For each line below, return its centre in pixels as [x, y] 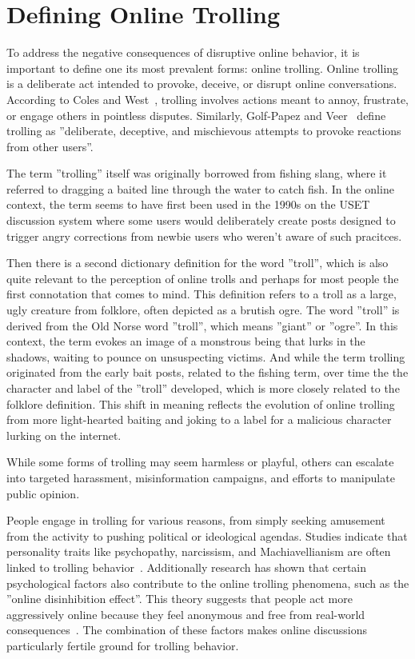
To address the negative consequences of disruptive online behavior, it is [183, 52]
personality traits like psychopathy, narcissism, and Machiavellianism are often [199, 551]
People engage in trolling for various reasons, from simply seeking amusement [196, 520]
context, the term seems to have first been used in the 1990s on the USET [188, 204]
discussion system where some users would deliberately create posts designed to [201, 220]
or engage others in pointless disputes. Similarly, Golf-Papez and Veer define [196, 115]
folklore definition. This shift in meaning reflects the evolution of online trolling [201, 403]
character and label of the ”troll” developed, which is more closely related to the [203, 388]
